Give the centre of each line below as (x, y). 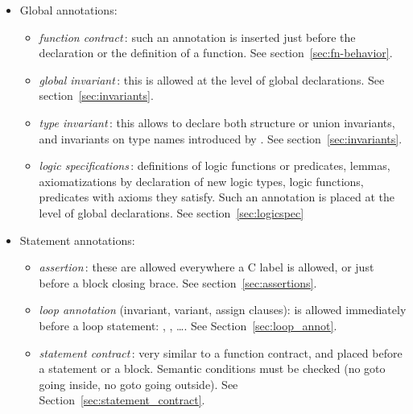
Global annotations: (68, 10)
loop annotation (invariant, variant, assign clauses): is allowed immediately (223, 310)
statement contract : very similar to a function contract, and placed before (221, 352)
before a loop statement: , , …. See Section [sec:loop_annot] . (188, 325)
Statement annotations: (77, 240)
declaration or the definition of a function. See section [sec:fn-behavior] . (216, 53)
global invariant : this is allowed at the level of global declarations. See (212, 79)
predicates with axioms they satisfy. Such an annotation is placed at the (217, 197)
